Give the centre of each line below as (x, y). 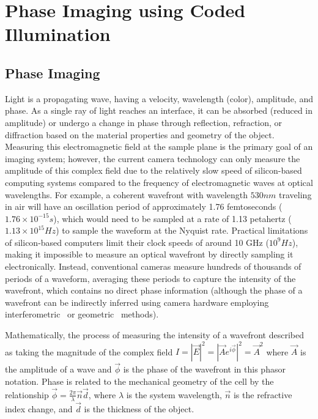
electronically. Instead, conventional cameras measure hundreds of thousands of (153, 266)
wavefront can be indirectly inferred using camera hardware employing (137, 302)
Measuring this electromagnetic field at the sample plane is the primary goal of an (159, 146)
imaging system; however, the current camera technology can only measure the (153, 158)
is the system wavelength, (174, 394)
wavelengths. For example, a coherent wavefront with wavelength (127, 194)
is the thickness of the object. (139, 408)
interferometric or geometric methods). (82, 314)
